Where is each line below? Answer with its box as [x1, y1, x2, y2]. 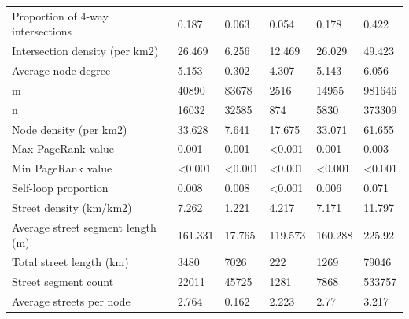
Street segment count [12, 273, 114, 290]
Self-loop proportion [12, 180, 109, 196]
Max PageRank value [12, 140, 114, 157]
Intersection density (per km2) [12, 43, 159, 59]
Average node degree [12, 62, 111, 79]
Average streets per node [12, 292, 131, 309]
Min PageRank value [12, 160, 112, 176]
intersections [12, 23, 72, 39]
